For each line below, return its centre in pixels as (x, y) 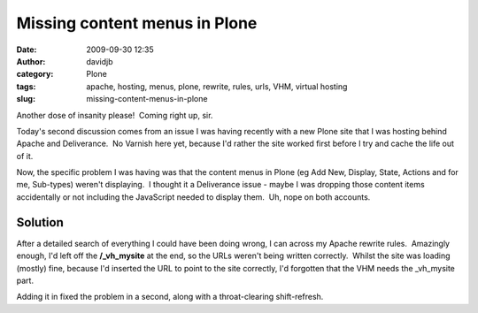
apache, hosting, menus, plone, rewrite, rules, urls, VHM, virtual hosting (217, 86)
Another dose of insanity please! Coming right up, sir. (115, 115)
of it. (25, 156)
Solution (40, 222)
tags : (26, 86)
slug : (26, 99)
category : (35, 74)
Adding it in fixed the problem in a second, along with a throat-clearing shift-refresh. (170, 297)
